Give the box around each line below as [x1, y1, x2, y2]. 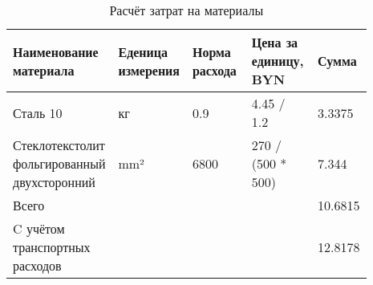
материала [13, 60, 75, 79]
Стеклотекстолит [13, 136, 105, 154]
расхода [192, 60, 237, 79]
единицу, [251, 51, 304, 70]
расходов [13, 256, 62, 275]
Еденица [118, 42, 168, 61]
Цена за [251, 33, 298, 51]
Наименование [13, 42, 99, 61]
